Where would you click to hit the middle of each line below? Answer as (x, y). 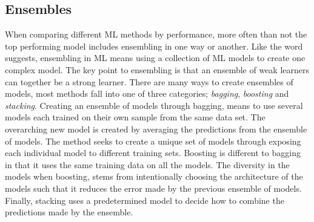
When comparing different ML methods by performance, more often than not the (156, 34)
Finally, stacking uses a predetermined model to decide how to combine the (145, 200)
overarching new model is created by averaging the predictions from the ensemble (156, 129)
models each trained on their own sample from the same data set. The (135, 117)
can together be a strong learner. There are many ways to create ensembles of (149, 81)
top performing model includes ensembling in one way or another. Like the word (154, 46)
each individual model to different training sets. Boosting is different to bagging (153, 153)
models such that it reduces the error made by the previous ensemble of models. (153, 188)
